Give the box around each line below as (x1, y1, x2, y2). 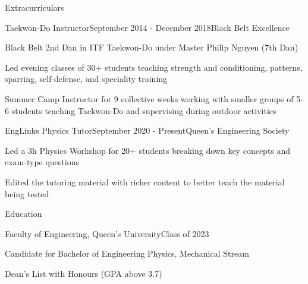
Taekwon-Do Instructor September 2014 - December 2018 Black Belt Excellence (5, 21, 290, 33)
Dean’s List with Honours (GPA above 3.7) (5, 267, 162, 279)
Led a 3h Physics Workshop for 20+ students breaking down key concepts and (5, 144, 291, 156)
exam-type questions (5, 156, 79, 168)
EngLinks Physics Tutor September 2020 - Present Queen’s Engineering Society (5, 124, 290, 137)
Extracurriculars (5, 1, 64, 13)
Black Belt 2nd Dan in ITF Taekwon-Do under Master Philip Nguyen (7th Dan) (5, 41, 298, 53)
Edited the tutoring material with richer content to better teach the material (5, 175, 285, 188)
